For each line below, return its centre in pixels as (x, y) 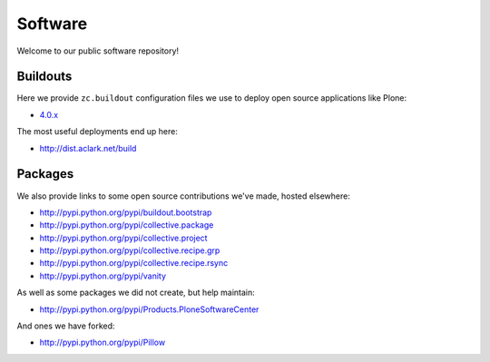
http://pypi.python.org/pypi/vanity (103, 276)
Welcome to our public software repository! (98, 51)
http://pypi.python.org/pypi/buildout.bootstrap (126, 212)
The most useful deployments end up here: (98, 132)
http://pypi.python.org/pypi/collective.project (123, 238)
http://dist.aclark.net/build (88, 148)
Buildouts (44, 77)
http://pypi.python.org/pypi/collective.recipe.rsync (134, 263)
